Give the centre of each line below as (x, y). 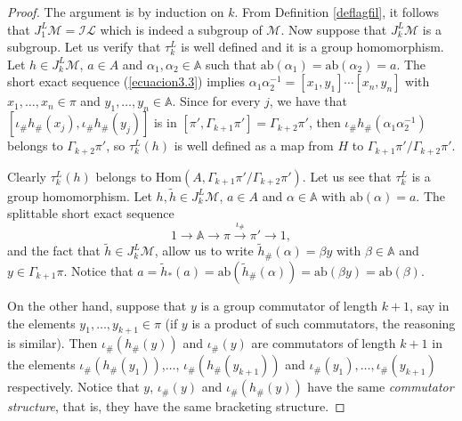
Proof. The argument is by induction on (116, 12)
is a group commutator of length (289, 305)
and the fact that (54, 251)
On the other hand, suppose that (97, 305)
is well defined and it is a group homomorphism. (312, 47)
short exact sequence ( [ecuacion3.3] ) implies (126, 81)
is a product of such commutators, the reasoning (324, 323)
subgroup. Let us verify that (84, 47)
